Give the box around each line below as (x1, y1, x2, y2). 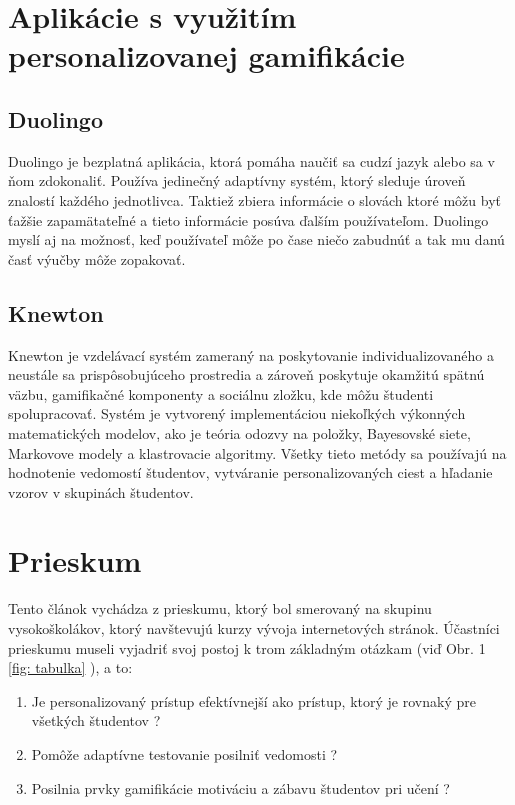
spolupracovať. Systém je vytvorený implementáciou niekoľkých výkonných (8, 403, 466, 424)
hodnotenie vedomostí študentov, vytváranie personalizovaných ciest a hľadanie (8, 462, 493, 483)
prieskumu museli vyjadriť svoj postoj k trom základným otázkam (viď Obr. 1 (8, 637, 486, 658)
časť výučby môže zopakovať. (8, 248, 186, 269)
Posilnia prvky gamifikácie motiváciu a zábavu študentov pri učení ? (31, 777, 450, 798)
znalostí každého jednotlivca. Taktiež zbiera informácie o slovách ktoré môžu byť (8, 189, 501, 210)
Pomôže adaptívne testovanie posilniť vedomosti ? (31, 743, 338, 764)
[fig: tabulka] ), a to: (8, 657, 133, 678)
